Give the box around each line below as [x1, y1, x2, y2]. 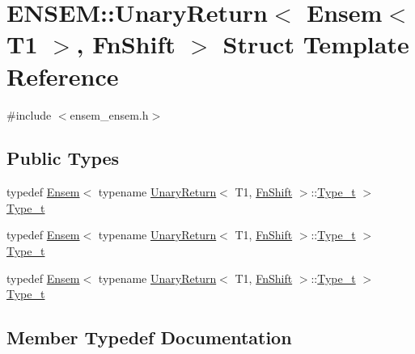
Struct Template [222, 27, 409, 61]
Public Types [6, 145, 120, 171]
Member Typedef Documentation [6, 325, 292, 350]
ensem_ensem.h [70, 106, 149, 123]
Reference [6, 59, 119, 92]
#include [6, 106, 52, 123]
